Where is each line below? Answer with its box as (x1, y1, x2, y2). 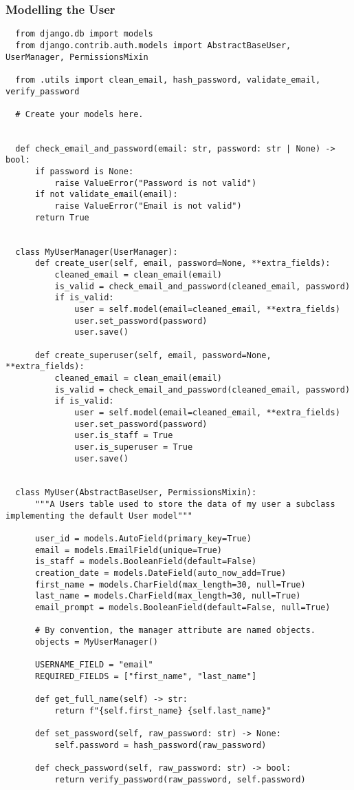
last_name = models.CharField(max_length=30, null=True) (34, 591, 301, 601)
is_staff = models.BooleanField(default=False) (34, 557, 257, 567)
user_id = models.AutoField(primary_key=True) (34, 534, 252, 544)
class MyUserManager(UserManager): (15, 247, 178, 257)
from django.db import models (15, 29, 153, 39)
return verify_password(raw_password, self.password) (54, 774, 306, 784)
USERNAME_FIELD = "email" (34, 660, 153, 670)
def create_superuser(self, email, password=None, (34, 350, 272, 360)
